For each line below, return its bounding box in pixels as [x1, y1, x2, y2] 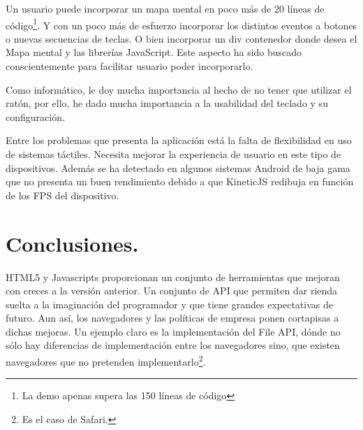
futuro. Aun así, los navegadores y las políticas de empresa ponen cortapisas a [6, 310, 339, 325]
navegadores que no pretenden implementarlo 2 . [6, 352, 206, 368]
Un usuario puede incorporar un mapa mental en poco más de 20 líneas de [6, 1, 325, 15]
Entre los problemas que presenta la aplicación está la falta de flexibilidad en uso [6, 133, 352, 148]
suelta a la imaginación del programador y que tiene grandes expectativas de [6, 296, 333, 311]
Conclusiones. [6, 229, 139, 257]
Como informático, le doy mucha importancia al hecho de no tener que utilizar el [6, 82, 352, 96]
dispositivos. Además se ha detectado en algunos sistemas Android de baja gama [6, 160, 350, 175]
